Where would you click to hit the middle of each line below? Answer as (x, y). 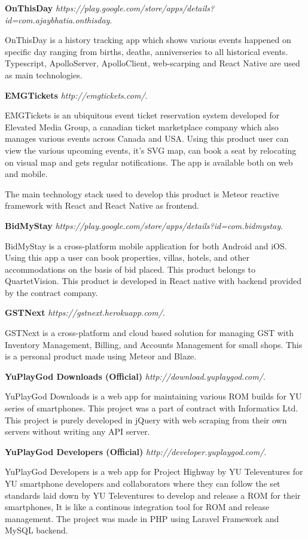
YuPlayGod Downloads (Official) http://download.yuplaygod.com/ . (135, 376)
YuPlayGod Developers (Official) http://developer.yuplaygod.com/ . (136, 451)
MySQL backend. (36, 530)
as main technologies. (44, 74)
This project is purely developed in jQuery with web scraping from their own (146, 420)
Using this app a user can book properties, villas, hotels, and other (127, 257)
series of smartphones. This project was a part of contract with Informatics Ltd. (152, 408)
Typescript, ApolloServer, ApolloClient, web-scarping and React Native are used (153, 63)
